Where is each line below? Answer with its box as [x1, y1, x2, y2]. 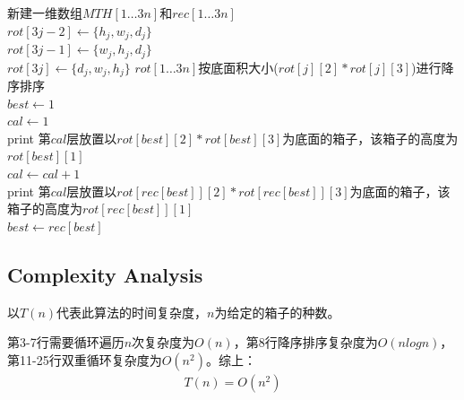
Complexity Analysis [7, 260, 203, 288]
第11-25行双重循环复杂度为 [7, 350, 162, 369]
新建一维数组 [7, 4, 82, 22]
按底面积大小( [198, 57, 279, 76]
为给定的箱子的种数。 [214, 302, 340, 321]
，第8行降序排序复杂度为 [233, 333, 378, 352]
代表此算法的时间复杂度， [56, 302, 208, 321]
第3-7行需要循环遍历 [7, 333, 125, 352]
